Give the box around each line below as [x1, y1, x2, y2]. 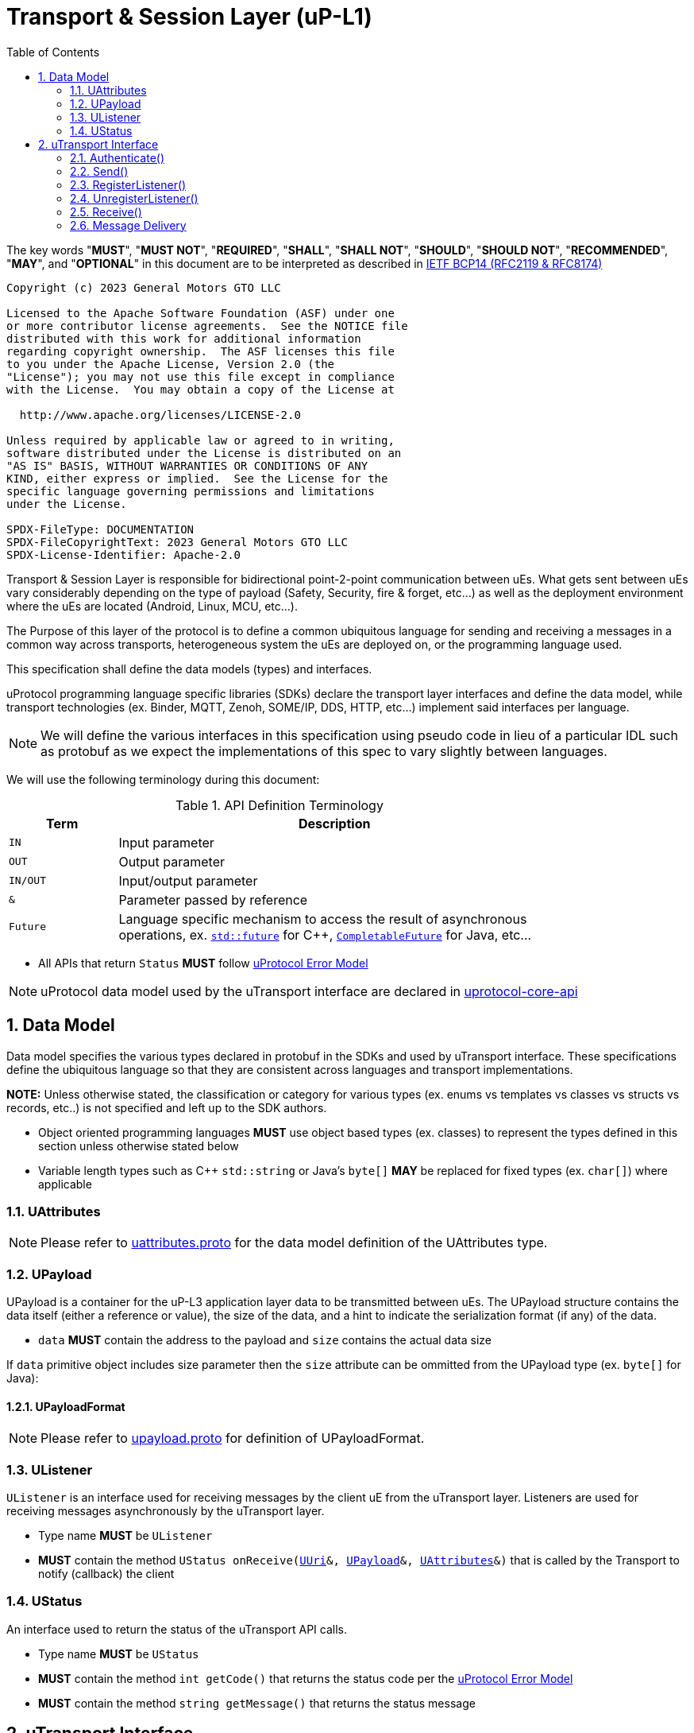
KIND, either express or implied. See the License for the [6, 471, 388, 485]
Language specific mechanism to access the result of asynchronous [118, 910, 527, 927]
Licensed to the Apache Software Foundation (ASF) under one [6, 306, 395, 320]
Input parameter [118, 834, 214, 851]
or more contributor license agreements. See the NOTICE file [6, 319, 408, 332]
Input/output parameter [118, 872, 258, 889]
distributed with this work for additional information [6, 331, 361, 345]
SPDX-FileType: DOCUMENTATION [6, 522, 195, 536]
